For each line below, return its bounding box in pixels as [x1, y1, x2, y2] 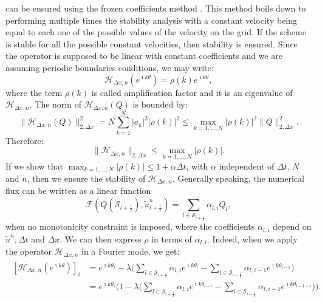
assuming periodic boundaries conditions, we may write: [5, 61, 214, 74]
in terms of [151, 232, 192, 245]
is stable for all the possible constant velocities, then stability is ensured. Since [5, 37, 298, 50]
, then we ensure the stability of [27, 172, 146, 184]
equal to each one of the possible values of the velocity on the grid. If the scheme [5, 26, 306, 38]
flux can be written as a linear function [5, 184, 151, 197]
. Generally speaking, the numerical [172, 172, 304, 184]
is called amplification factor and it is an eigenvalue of [91, 86, 293, 98]
